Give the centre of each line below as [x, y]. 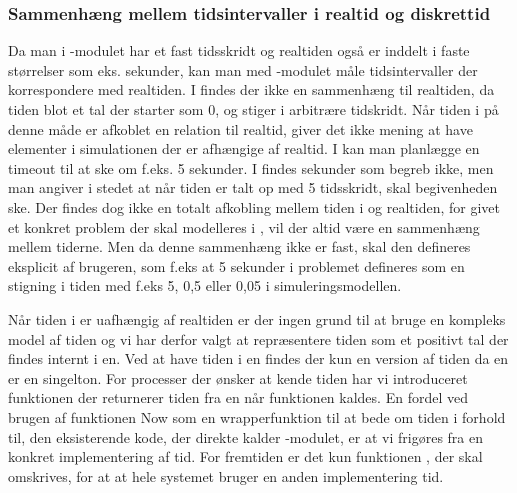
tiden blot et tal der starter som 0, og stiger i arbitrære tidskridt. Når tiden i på [253, 109]
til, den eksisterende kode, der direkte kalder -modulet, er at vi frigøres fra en [245, 436]
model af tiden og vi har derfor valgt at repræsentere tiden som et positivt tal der [258, 338]
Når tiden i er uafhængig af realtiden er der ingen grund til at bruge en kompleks [257, 318]
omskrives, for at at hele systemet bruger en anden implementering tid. [226, 475]
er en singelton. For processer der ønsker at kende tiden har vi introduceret [238, 377]
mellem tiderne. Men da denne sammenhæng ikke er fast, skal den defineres [239, 246]
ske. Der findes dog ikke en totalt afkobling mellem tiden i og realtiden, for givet [254, 206]
